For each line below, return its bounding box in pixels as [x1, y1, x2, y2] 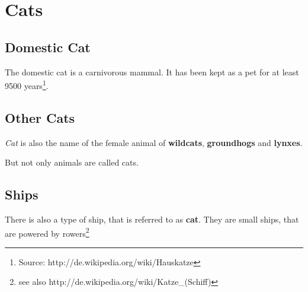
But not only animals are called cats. [5, 156, 139, 169]
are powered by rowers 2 [5, 225, 89, 239]
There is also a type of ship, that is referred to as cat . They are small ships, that [5, 213, 299, 226]
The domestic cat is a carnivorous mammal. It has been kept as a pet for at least [5, 65, 299, 78]
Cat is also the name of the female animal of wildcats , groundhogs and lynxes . [5, 136, 303, 148]
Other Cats [5, 108, 75, 126]
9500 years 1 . [5, 78, 49, 91]
